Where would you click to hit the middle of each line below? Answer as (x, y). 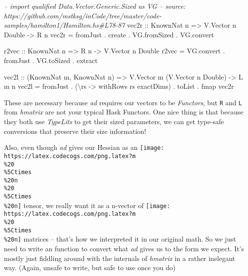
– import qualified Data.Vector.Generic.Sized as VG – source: (95, 6)
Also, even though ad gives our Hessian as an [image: (84, 147)
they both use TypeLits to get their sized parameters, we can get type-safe (114, 121)
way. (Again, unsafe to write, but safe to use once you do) (90, 268)
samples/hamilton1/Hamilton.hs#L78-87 (64, 25)
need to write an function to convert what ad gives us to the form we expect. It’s (124, 249)
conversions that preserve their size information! (75, 131)
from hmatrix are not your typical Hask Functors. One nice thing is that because (124, 112)
